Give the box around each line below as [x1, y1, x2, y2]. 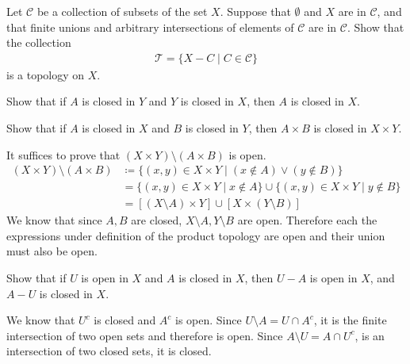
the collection [6, 34, 71, 51]
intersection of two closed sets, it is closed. [6, 343, 212, 359]
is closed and [94, 312, 156, 328]
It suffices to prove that [6, 146, 121, 163]
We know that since [6, 212, 102, 228]
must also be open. [6, 243, 98, 259]
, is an [354, 327, 385, 343]
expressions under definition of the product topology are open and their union [6, 227, 385, 243]
